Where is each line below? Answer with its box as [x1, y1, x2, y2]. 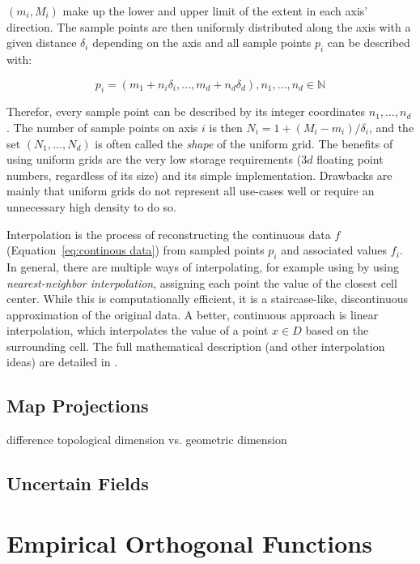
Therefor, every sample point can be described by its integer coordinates [6, 103, 366, 120]
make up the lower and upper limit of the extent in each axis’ [62, 2, 368, 19]
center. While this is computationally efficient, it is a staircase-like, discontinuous [6, 290, 409, 307]
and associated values [281, 241, 388, 258]
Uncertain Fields [6, 471, 149, 496]
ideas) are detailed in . [6, 353, 118, 370]
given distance [6, 34, 77, 51]
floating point [316, 151, 384, 168]
